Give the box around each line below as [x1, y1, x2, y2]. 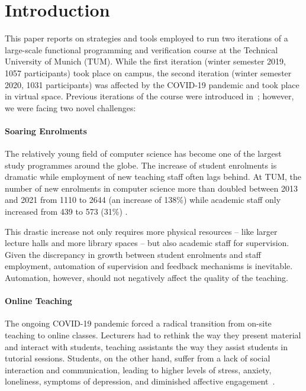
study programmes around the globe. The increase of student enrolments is [5, 159, 277, 171]
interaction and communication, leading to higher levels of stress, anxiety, [5, 363, 272, 376]
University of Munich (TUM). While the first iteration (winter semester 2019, [5, 55, 286, 67]
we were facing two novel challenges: [5, 101, 136, 114]
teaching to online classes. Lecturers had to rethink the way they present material [5, 329, 301, 341]
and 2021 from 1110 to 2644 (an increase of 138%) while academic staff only [5, 193, 281, 206]
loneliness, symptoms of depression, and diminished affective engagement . [5, 375, 275, 387]
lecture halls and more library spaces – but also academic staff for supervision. [5, 237, 289, 249]
